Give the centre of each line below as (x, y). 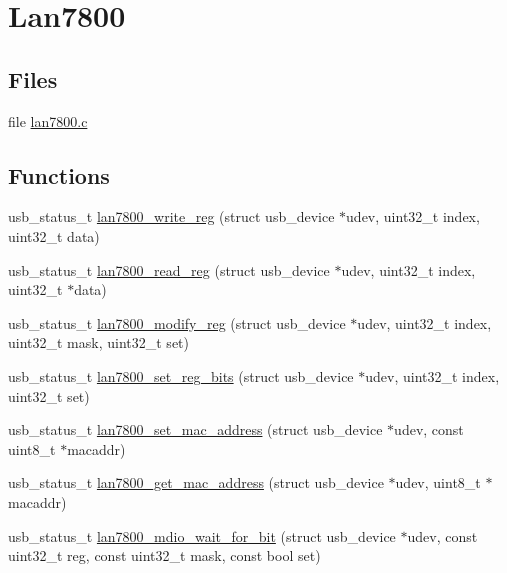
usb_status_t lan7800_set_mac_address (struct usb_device (195, 429)
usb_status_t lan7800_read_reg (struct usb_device (169, 269)
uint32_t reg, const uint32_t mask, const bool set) (164, 555)
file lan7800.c (48, 120)
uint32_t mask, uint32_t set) (98, 342)
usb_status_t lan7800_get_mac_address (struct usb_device (196, 482)
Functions (59, 174)
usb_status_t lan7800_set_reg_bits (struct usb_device (181, 375)
